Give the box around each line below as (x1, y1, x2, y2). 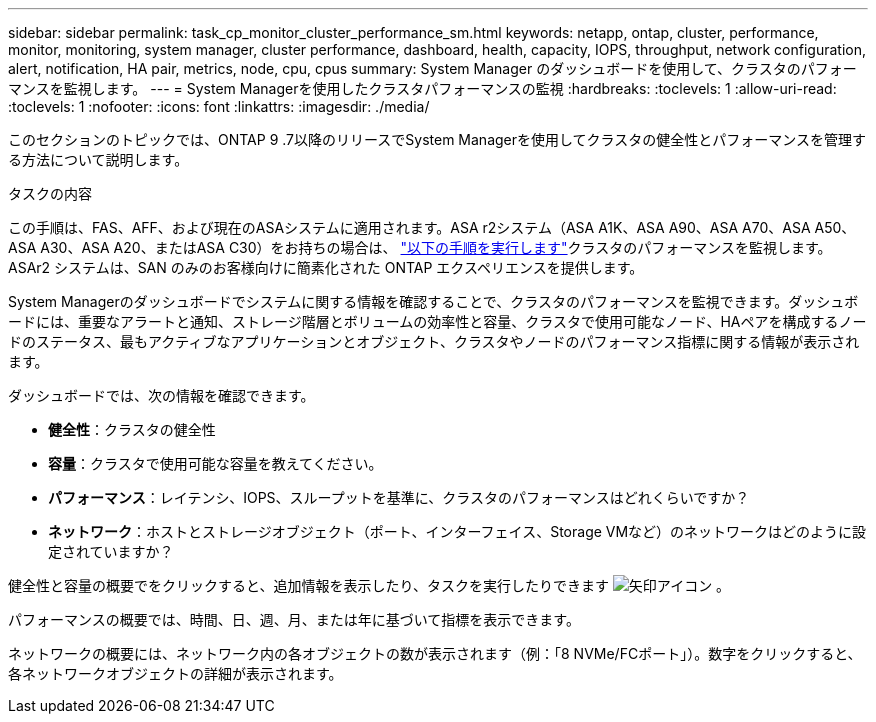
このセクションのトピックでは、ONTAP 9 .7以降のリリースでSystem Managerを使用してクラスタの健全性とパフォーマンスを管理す (8, 131, 867, 148)
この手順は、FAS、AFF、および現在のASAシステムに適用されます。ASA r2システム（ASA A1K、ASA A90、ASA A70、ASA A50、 (8, 219, 856, 236)
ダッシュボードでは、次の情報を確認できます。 (8, 387, 315, 404)
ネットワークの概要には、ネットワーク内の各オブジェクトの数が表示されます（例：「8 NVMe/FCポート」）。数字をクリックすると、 (8, 645, 862, 662)
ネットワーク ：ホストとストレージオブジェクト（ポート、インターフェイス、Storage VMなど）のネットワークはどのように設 (48, 523, 867, 540)
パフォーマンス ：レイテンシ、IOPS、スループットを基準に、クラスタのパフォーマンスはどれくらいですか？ (48, 489, 750, 506)
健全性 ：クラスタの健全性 (48, 421, 216, 438)
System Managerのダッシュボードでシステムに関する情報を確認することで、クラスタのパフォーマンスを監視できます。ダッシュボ (8, 293, 859, 310)
